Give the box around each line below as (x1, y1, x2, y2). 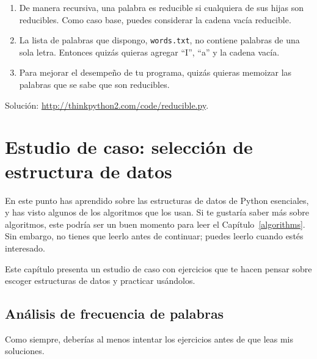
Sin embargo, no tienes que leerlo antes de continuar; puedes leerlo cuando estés (5, 230, 304, 242)
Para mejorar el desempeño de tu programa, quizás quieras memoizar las (19, 66, 292, 79)
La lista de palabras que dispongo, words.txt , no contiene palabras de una (19, 34, 300, 46)
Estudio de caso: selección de (5, 134, 253, 159)
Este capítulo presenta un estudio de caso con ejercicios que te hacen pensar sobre (5, 262, 312, 275)
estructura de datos (5, 158, 172, 183)
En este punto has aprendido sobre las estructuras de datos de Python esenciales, (5, 194, 309, 206)
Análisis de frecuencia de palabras (5, 304, 224, 323)
